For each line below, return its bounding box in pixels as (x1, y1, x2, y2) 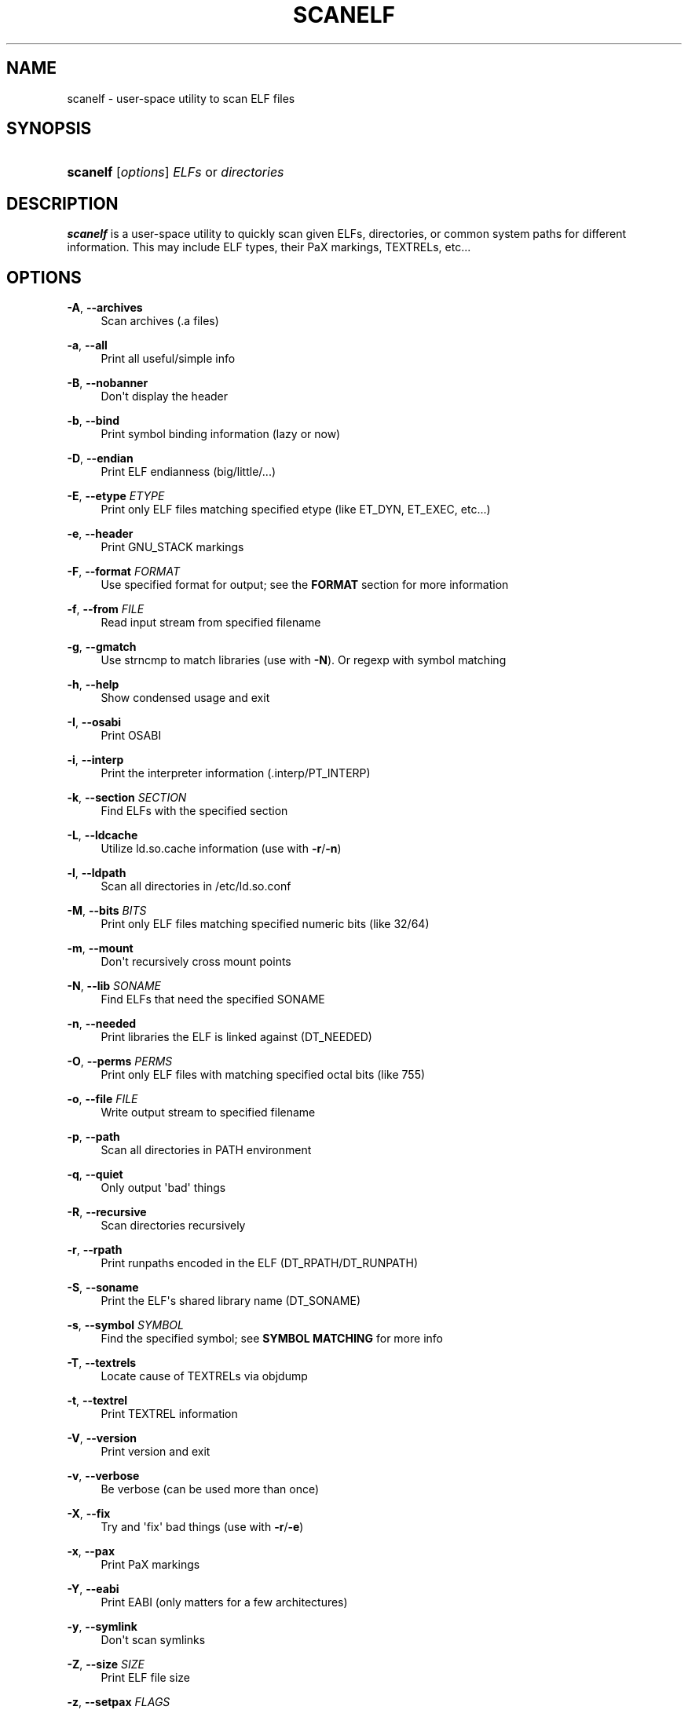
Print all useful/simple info (101, 352, 236, 366)
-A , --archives (67, 301, 143, 315)
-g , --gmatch (67, 640, 137, 654)
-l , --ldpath (67, 866, 126, 880)
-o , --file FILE (67, 1092, 138, 1106)
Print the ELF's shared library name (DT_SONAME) (101, 1294, 360, 1308)
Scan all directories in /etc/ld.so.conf (101, 879, 291, 893)
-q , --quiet (67, 1167, 123, 1182)
